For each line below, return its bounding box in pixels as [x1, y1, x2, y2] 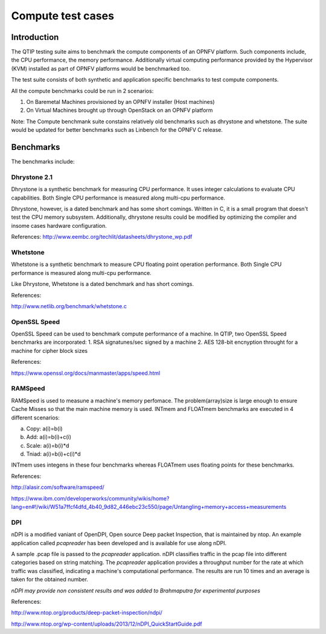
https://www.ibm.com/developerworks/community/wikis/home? [11, 494, 170, 502]
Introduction [11, 32, 59, 42]
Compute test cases [11, 9, 115, 22]
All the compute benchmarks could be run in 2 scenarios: [11, 87, 154, 94]
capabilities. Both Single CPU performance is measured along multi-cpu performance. [11, 194, 226, 201]
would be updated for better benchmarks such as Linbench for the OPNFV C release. [11, 126, 223, 134]
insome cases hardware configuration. [11, 222, 107, 229]
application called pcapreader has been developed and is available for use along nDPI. [11, 539, 227, 546]
